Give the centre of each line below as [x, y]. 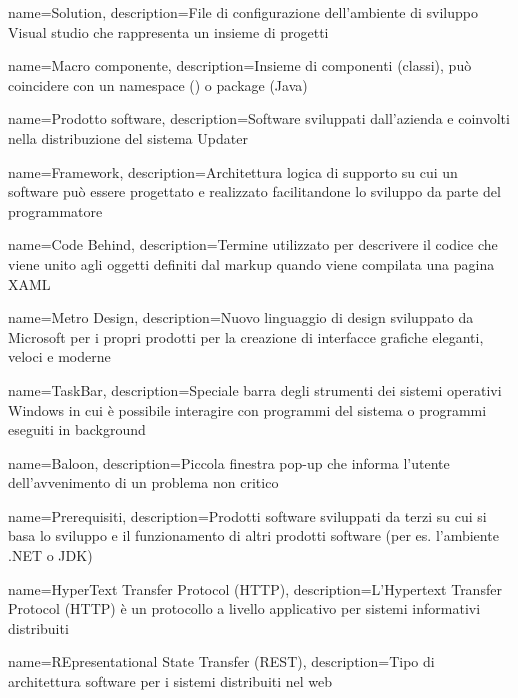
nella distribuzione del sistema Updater [128, 137]
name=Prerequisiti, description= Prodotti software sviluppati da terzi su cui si [247, 515]
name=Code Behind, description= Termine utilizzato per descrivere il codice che [253, 244]
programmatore [55, 210]
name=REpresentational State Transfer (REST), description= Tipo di [221, 661]
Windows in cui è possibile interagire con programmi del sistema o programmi [247, 409]
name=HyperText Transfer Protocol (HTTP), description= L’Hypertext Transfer [255, 588]
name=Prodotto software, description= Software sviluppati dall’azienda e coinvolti [259, 118]
